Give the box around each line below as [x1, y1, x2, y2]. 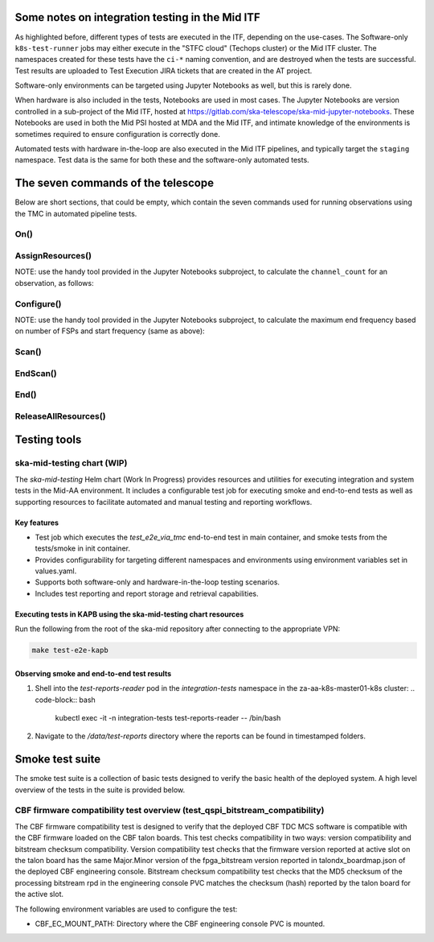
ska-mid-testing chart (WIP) [14, 457, 128, 469]
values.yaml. [35, 566, 77, 576]
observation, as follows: [14, 278, 94, 287]
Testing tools [14, 433, 82, 447]
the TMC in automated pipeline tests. [14, 209, 137, 218]
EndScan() [14, 367, 57, 378]
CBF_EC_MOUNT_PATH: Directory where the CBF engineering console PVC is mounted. [35, 919, 325, 928]
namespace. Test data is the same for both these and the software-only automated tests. [14, 155, 309, 165]
